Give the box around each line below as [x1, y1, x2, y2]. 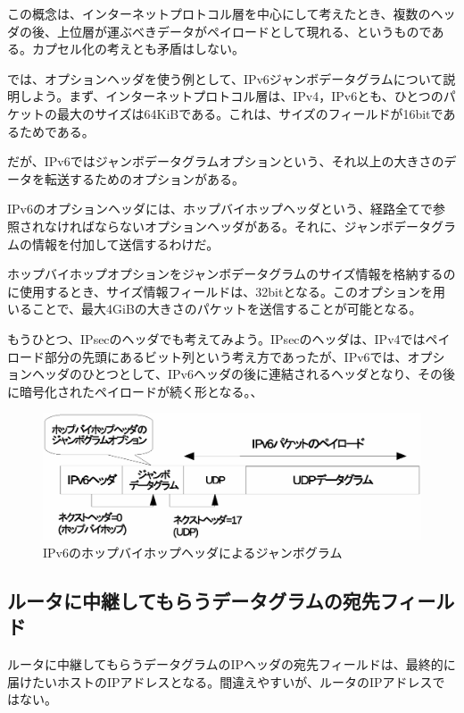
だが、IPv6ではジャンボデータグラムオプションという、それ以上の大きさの [7, 152, 444, 171]
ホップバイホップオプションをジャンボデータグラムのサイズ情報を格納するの [7, 264, 456, 283]
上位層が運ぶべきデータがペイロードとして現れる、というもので [56, 21, 432, 40]
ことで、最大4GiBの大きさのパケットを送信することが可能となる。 [31, 299, 422, 318]
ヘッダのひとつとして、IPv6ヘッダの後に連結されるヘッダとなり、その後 [31, 365, 455, 383]
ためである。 [19, 122, 95, 140]
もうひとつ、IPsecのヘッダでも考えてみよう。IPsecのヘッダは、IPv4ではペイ [7, 329, 451, 348]
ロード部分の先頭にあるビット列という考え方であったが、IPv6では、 [7, 347, 408, 365]
